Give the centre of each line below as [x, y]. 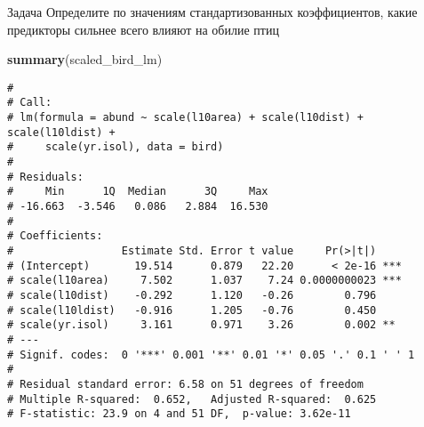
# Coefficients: [55, 236]
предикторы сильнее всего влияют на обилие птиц [143, 29]
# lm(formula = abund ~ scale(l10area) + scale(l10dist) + [185, 118]
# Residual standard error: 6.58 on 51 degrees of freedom [185, 384]
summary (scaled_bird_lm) [85, 59]
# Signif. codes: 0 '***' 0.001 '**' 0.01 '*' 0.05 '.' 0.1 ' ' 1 [211, 354]
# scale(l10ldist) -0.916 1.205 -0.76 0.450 [192, 310]
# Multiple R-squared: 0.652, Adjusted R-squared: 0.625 [192, 399]
